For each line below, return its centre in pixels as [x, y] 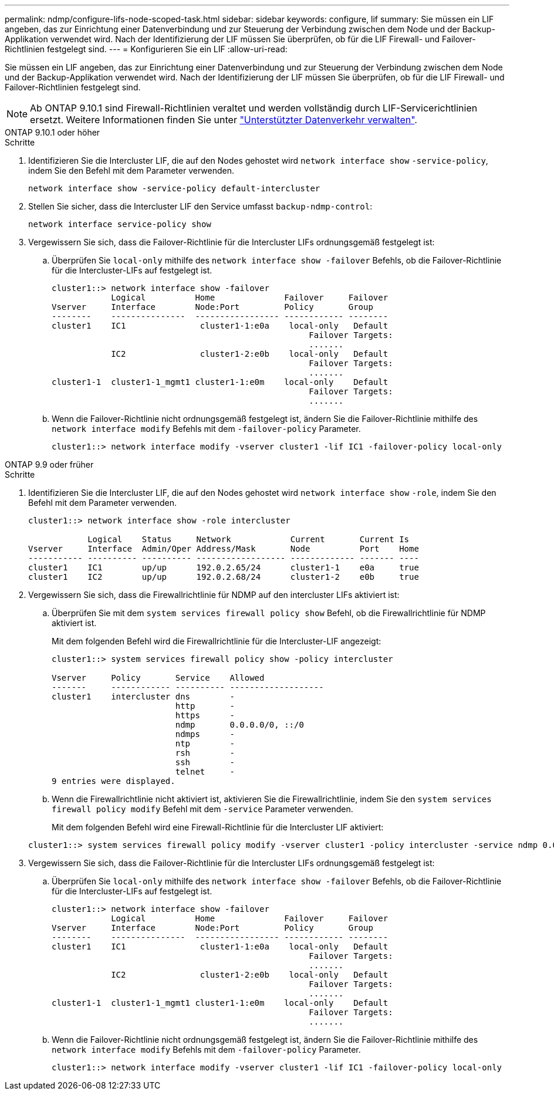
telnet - [205, 772]
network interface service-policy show [120, 224]
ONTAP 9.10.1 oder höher [53, 132]
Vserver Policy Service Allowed [158, 678]
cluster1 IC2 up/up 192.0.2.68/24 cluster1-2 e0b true [224, 577]
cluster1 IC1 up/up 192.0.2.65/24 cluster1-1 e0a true [224, 567]
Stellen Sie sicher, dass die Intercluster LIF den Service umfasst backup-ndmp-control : [200, 206]
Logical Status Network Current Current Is [249, 539]
